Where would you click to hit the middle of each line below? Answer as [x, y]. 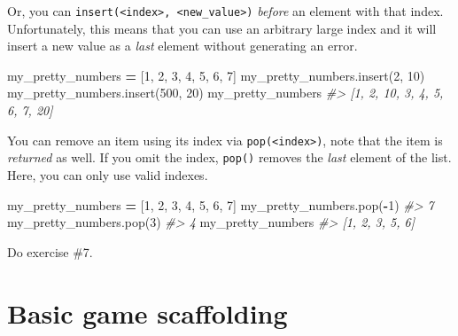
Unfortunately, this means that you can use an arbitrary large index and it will [222, 28]
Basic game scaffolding [147, 313]
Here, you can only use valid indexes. [108, 174]
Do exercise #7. [50, 251]
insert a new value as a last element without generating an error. [182, 46]
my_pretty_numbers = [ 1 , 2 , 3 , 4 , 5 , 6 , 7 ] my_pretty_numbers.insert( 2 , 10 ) [216, 75]
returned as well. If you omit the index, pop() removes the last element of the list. [229, 157]
